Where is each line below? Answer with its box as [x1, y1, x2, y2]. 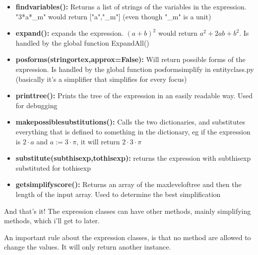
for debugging [15, 100, 58, 110]
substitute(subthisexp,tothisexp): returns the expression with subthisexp [15, 153, 251, 163]
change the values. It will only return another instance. [4, 242, 171, 252]
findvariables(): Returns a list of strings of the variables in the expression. [15, 1, 247, 11]
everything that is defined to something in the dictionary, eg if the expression [15, 126, 251, 136]
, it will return [76, 136, 120, 146]
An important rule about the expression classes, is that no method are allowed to [4, 232, 251, 242]
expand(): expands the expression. [15, 28, 124, 38]
